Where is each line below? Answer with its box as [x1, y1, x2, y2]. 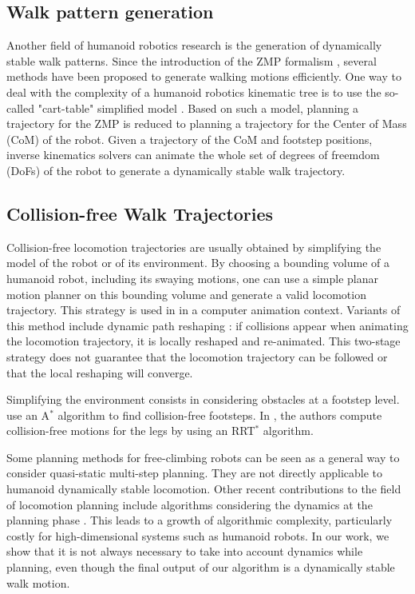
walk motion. [6, 574, 70, 591]
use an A [6, 406, 50, 423]
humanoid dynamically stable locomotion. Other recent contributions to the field [6, 480, 401, 497]
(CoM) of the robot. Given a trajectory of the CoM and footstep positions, [6, 130, 373, 147]
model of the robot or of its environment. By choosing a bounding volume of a [6, 254, 389, 271]
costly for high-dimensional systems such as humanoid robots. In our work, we [6, 527, 389, 544]
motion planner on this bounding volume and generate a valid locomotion [6, 285, 366, 302]
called [6, 99, 34, 116]
